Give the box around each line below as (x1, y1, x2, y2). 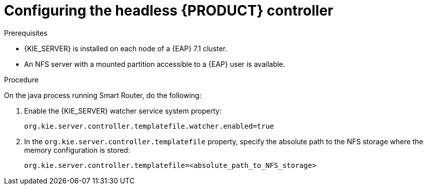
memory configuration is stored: (24, 145, 130, 154)
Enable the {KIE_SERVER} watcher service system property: (24, 106, 222, 115)
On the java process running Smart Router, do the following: (4, 90, 201, 100)
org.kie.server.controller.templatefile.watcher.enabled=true (24, 122, 274, 130)
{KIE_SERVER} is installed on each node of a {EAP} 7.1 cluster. (24, 44, 228, 53)
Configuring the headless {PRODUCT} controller (4, 2, 334, 19)
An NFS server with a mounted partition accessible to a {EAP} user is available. (24, 59, 285, 68)
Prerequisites (4, 28, 48, 37)
